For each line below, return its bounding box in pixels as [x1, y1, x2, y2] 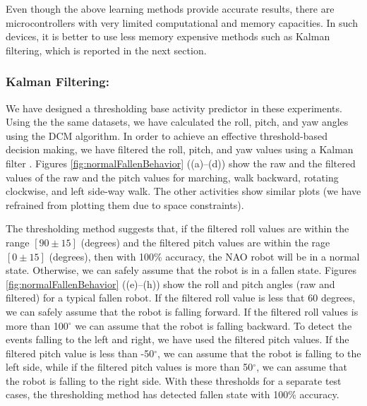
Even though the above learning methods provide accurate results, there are [6, 1, 335, 16]
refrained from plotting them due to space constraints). [6, 197, 244, 212]
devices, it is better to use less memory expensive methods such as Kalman [6, 29, 330, 44]
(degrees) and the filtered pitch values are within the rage [80, 234, 330, 249]
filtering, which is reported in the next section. [6, 42, 207, 57]
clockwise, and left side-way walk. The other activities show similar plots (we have [6, 184, 361, 198]
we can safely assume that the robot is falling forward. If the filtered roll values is [6, 304, 359, 318]
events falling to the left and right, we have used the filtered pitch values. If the [6, 332, 349, 347]
